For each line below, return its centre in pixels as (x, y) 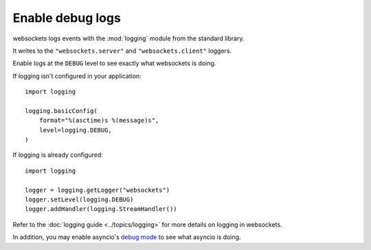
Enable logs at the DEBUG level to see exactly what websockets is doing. (114, 63)
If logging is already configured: (58, 155)
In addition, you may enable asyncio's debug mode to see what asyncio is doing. (127, 237)
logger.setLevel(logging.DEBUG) (79, 200)
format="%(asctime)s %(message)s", (99, 121)
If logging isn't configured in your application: (77, 76)
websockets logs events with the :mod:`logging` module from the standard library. (128, 38)
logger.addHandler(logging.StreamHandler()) (101, 209)
